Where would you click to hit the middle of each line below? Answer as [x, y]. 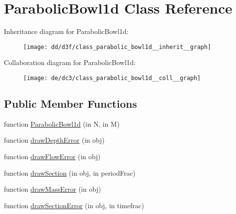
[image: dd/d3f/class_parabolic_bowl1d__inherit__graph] [117, 47]
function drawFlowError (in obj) [52, 156]
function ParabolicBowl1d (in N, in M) [62, 123]
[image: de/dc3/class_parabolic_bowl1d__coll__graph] [112, 78]
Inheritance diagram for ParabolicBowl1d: [66, 31]
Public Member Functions [70, 104]
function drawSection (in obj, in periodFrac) [70, 173]
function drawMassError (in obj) [53, 189]
